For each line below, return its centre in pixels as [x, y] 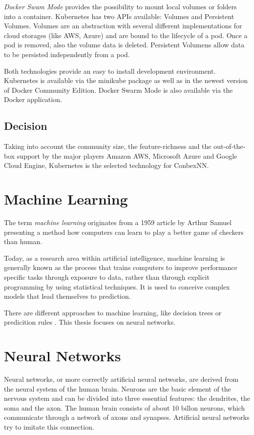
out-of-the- [230, 146]
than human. [23, 241]
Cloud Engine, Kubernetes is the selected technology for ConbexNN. [106, 165]
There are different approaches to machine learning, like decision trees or [113, 312]
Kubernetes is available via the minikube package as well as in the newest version [126, 80]
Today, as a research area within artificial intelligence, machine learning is [115, 258]
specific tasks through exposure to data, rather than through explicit [107, 277]
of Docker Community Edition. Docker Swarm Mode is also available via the [118, 90]
